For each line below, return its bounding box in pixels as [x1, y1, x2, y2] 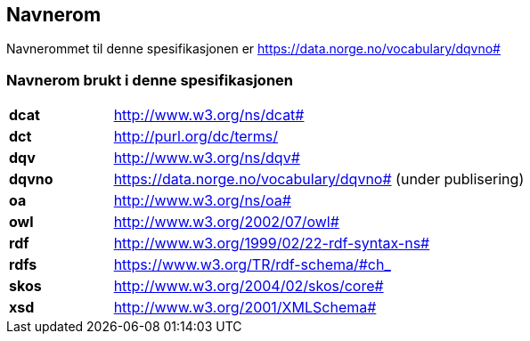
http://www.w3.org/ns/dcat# [113, 106, 305, 125]
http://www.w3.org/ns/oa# [113, 191, 291, 210]
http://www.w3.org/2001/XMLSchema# [113, 298, 377, 317]
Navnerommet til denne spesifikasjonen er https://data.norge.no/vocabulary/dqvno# [6, 41, 501, 57]
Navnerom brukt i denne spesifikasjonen [6, 70, 294, 89]
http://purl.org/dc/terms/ [113, 127, 279, 146]
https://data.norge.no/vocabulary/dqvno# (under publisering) [113, 170, 525, 189]
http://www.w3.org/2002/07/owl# [113, 213, 339, 231]
